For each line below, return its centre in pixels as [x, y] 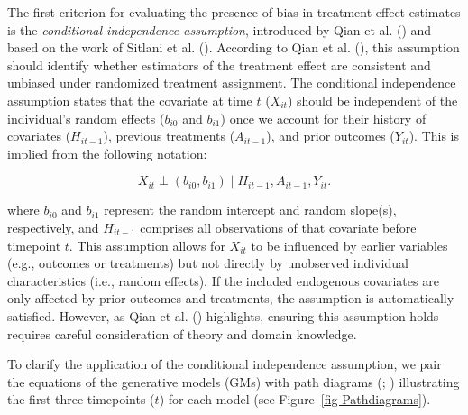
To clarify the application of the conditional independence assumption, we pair [225, 364]
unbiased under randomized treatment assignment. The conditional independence [232, 83]
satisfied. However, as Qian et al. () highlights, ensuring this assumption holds [223, 315]
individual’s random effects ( [86, 118]
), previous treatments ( [169, 136]
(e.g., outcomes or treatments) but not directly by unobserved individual [208, 263]
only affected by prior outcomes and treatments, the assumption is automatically [231, 298]
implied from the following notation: [107, 153]
